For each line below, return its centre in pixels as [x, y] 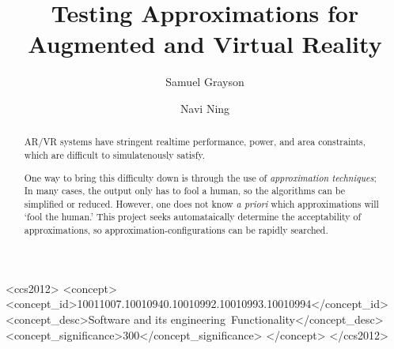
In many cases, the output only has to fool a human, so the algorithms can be [185, 191]
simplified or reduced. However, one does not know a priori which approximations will [201, 203]
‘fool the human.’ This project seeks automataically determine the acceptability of [193, 217]
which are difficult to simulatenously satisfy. [115, 154]
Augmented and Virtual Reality [205, 44]
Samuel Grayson [205, 82]
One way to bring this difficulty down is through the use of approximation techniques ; [200, 177]
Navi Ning [205, 108]
